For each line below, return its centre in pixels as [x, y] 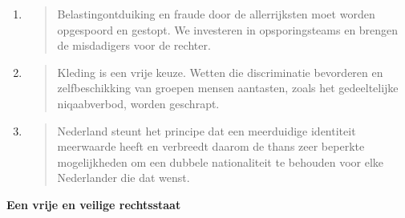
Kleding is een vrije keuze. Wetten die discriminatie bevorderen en [220, 72]
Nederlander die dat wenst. [124, 178]
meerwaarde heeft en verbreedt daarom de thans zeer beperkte [211, 146]
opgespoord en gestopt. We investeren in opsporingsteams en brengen [228, 29]
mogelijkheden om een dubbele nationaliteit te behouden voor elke [221, 161]
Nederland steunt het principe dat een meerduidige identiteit [207, 130]
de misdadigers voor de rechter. [134, 45]
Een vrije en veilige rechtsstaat [94, 204]
